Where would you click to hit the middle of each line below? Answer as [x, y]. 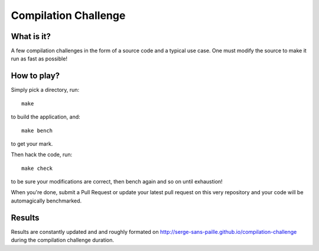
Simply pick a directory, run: [45, 90]
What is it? [31, 36]
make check [37, 168]
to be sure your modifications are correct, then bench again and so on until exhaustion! [117, 182]
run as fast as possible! [39, 59]
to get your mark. [32, 144]
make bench [37, 131]
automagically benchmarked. [46, 201]
